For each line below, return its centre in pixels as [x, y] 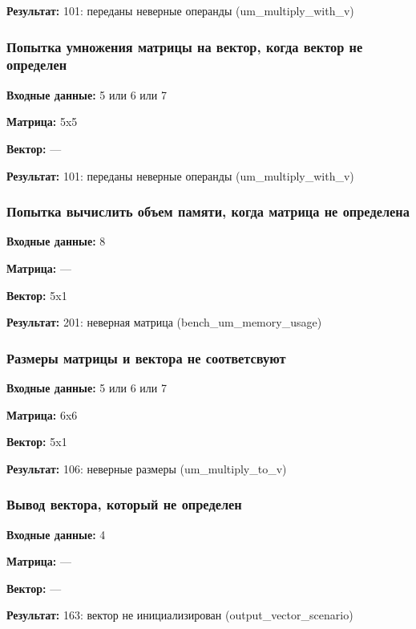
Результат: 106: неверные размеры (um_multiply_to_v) [147, 468]
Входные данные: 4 [56, 534]
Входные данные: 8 [56, 241]
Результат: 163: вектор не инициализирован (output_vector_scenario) [180, 615]
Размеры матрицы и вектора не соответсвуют [146, 357]
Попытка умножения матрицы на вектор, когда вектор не [185, 46]
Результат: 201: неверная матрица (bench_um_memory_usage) [164, 322]
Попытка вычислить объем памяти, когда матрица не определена [208, 211]
